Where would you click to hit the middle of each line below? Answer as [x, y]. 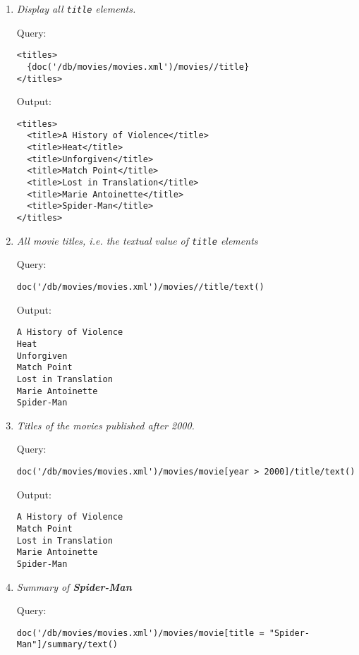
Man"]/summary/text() [67, 645]
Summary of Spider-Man [74, 586]
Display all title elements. [76, 8]
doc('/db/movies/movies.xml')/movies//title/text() [140, 287]
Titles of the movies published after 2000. [105, 425]
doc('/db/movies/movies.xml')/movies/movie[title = [140, 633]
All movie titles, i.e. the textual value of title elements [137, 240]
